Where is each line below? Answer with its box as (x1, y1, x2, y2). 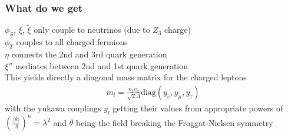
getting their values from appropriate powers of (112, 101, 283, 114)
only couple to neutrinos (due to (34, 23, 150, 36)
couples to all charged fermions (16, 36, 128, 48)
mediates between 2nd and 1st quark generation (15, 59, 188, 72)
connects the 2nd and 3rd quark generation (11, 48, 167, 60)
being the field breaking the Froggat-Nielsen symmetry (76, 116, 273, 128)
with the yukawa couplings (5, 101, 101, 114)
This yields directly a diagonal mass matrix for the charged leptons (5, 71, 247, 83)
